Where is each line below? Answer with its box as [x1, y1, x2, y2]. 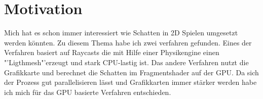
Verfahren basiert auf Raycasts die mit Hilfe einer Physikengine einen [4, 47, 219, 58]
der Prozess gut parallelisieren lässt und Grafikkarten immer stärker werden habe [4, 77, 257, 87]
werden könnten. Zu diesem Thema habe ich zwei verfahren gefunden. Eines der [4, 37, 252, 47]
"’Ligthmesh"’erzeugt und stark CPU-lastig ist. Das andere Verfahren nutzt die [4, 57, 249, 67]
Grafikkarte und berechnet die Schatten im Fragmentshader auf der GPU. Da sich [4, 67, 259, 77]
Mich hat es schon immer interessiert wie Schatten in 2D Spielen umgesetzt [4, 27, 238, 38]
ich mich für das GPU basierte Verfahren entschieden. [4, 86, 171, 97]
